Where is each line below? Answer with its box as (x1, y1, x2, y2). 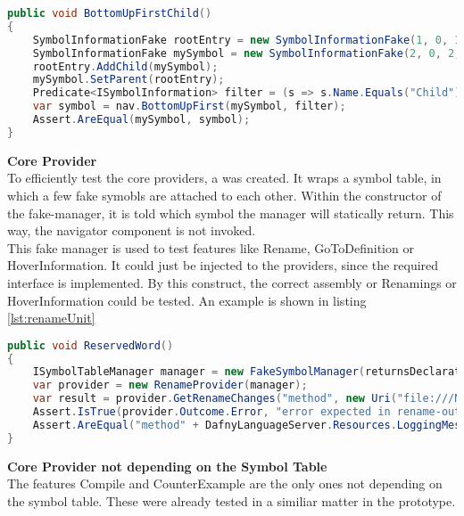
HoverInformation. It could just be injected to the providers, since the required (7, 256, 439, 274)
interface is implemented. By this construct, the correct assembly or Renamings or (7, 273, 457, 291)
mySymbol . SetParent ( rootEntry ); (32, 73, 225, 86)
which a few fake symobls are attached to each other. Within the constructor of (7, 185, 442, 204)
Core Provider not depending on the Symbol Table (7, 456, 327, 475)
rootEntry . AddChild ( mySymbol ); (32, 60, 219, 73)
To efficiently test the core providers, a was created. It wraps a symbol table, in (7, 168, 442, 187)
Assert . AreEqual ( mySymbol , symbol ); (32, 113, 251, 126)
